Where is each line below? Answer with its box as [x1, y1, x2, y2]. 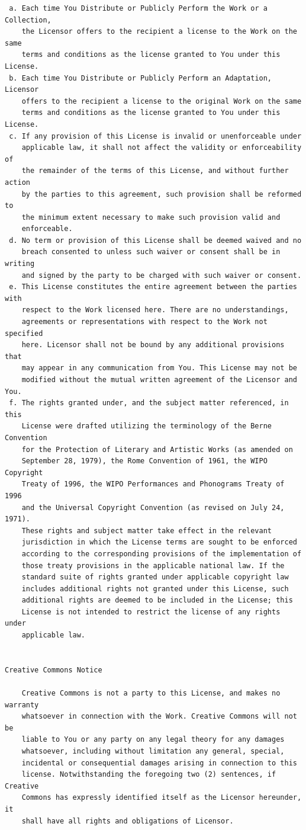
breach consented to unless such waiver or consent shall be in [21, 248, 281, 257]
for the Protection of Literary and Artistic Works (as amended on [21, 445, 293, 454]
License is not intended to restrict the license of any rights [21, 607, 281, 616]
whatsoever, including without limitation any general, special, [21, 747, 285, 755]
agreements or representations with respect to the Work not [21, 318, 268, 326]
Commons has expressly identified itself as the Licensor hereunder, [21, 793, 302, 802]
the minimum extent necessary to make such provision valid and [21, 213, 281, 222]
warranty [5, 700, 39, 709]
